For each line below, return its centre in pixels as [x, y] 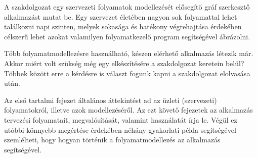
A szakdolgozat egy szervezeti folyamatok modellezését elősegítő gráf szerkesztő [127, 7]
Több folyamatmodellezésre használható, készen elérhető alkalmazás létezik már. [129, 53]
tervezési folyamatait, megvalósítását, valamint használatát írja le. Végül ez [121, 119]
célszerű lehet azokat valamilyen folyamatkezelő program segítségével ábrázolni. [127, 36]
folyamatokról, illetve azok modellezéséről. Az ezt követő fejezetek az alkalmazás [128, 110]
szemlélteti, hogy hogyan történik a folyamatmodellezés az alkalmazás [112, 140]
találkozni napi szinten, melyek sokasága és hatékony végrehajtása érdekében [123, 27]
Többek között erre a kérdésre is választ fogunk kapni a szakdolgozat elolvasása [127, 73]
